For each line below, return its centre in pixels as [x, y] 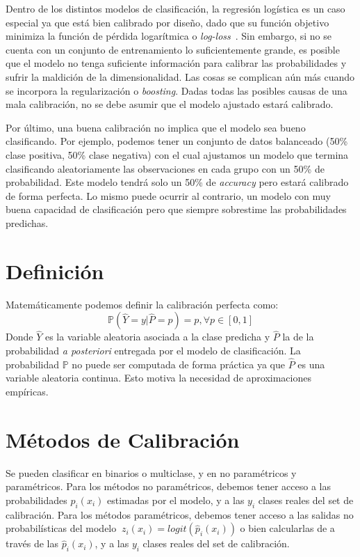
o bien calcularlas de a [287, 528]
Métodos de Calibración [123, 439]
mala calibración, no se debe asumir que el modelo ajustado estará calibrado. [170, 104]
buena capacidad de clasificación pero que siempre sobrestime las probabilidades [176, 209]
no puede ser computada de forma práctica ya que [178, 364]
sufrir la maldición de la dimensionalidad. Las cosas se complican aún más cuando [180, 76]
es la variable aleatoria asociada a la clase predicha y [157, 337]
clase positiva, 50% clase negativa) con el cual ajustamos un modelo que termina [177, 154]
